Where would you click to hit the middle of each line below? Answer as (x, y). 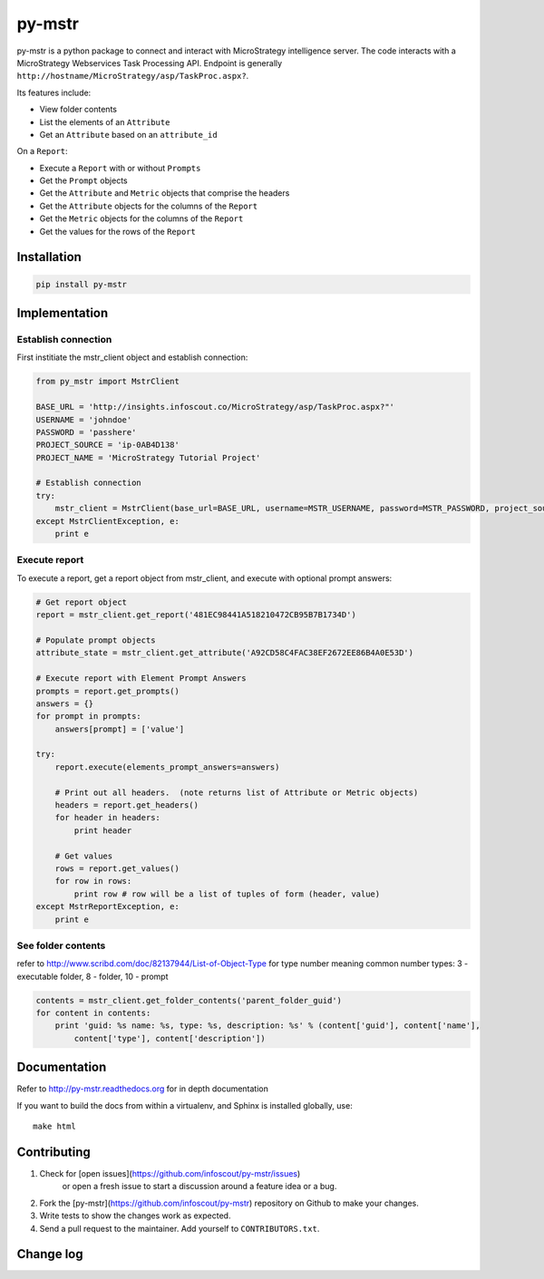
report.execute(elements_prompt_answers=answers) (167, 767)
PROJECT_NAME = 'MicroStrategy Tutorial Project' (148, 457)
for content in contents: (93, 1013)
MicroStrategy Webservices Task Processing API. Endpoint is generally (150, 63)
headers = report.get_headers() (127, 805)
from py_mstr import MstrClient (108, 382)
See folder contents (61, 945)
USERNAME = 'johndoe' (84, 420)
